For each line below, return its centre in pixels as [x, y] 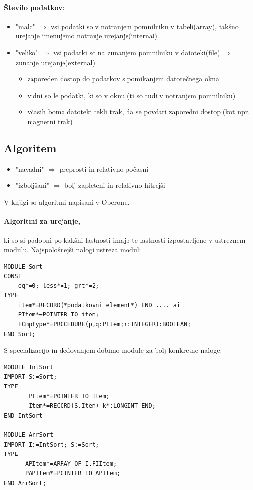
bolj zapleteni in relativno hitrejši [115, 185]
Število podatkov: [34, 7]
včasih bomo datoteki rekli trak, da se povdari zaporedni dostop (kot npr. [139, 112]
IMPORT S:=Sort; [31, 377]
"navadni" [30, 168]
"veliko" [27, 52]
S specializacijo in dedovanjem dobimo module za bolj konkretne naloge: [113, 350]
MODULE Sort [23, 266]
